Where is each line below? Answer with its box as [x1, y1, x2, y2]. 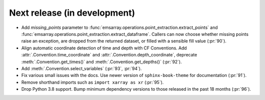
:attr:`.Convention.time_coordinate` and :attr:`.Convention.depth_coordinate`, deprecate [21, 52, 197, 58]
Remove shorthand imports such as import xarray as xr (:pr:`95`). [21, 79, 164, 85]
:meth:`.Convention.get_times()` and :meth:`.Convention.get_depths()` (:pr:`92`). [21, 59, 182, 65]
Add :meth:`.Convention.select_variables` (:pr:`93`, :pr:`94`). [21, 65, 142, 71]
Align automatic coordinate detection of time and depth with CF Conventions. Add [21, 45, 187, 51]
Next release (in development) [9, 7, 135, 18]
